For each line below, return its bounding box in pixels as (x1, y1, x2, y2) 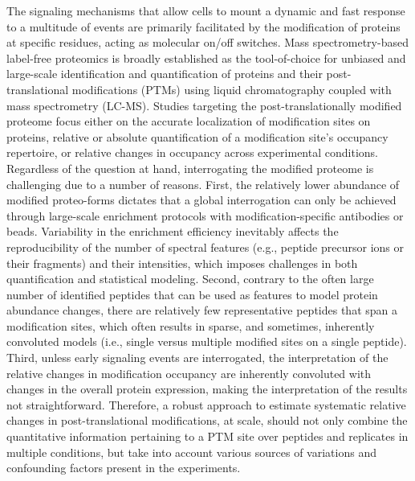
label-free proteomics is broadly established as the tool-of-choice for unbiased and (6, 49, 406, 66)
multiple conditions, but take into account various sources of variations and (6, 443, 376, 460)
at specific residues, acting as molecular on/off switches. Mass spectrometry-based (6, 34, 409, 51)
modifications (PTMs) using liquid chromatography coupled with (71, 80, 392, 97)
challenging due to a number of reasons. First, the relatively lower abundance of (6, 175, 400, 192)
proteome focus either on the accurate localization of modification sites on (6, 113, 371, 129)
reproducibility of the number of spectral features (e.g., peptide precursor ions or (6, 238, 404, 255)
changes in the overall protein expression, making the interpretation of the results (6, 380, 408, 397)
